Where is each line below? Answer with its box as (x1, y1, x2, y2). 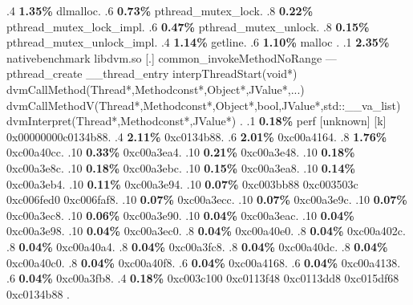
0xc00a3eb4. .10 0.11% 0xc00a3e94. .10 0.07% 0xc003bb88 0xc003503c (6, 175, 358, 192)
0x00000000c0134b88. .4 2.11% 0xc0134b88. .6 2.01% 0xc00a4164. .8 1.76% (6, 128, 387, 144)
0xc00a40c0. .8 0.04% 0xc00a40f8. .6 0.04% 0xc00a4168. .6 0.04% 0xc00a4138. (6, 254, 401, 270)
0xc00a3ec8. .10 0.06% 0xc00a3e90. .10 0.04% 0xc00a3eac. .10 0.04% (6, 206, 354, 223)
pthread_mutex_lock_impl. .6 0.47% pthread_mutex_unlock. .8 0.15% (6, 18, 370, 35)
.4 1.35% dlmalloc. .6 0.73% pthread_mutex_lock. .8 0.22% (6, 2, 314, 18)
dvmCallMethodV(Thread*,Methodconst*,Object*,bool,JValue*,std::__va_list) (6, 96, 401, 113)
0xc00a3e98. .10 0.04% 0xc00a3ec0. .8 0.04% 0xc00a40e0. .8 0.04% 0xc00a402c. (6, 222, 406, 239)
